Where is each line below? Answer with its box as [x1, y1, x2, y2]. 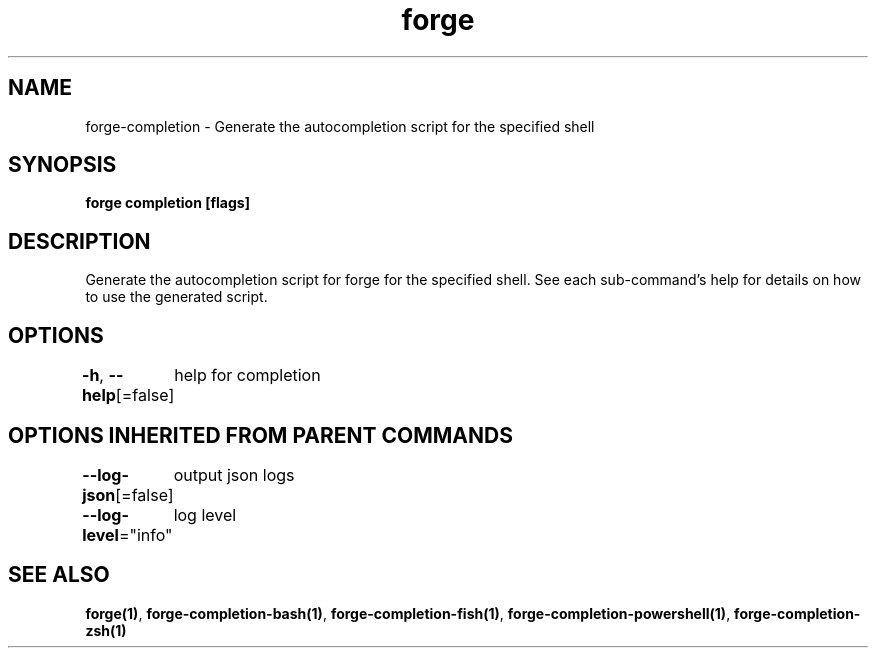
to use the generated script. [85, 288, 268, 306]
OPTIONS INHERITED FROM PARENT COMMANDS [8, 422, 513, 448]
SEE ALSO [8, 562, 110, 588]
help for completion [174, 365, 321, 386]
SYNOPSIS [8, 152, 117, 178]
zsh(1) [85, 621, 127, 639]
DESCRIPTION [8, 228, 151, 254]
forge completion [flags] [85, 194, 250, 212]
